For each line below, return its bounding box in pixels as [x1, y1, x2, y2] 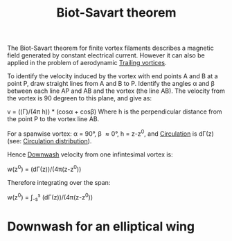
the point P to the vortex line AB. [7, 115, 100, 123]
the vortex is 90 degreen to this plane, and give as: [7, 94, 152, 102]
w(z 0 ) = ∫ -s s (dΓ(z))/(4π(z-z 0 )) [7, 192, 93, 202]
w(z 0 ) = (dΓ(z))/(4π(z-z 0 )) [7, 163, 82, 173]
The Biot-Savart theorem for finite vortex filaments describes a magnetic [7, 44, 214, 53]
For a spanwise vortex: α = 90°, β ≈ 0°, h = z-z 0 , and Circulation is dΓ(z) [7, 128, 215, 138]
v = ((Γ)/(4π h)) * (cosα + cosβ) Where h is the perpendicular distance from [7, 107, 223, 116]
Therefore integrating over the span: [7, 178, 111, 186]
